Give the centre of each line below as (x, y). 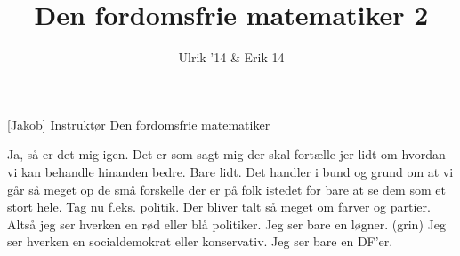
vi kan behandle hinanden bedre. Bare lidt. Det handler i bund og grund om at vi (230, 171)
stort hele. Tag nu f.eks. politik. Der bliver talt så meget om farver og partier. (219, 207)
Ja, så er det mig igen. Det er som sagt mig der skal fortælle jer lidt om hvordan (226, 154)
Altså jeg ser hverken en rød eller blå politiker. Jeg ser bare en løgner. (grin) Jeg (226, 224)
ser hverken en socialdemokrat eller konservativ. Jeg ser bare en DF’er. (200, 241)
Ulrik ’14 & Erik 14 (231, 57)
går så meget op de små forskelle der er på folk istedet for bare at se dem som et (226, 189)
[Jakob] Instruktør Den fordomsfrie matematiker (139, 124)
